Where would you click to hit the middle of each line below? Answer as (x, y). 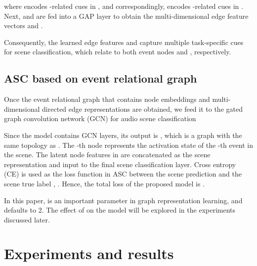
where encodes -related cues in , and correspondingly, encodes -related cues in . (124, 6)
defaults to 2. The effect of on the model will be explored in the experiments (120, 210)
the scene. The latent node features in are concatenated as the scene (107, 155)
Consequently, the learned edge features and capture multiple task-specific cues (124, 42)
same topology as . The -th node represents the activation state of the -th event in (129, 145)
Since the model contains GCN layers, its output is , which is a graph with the (123, 135)
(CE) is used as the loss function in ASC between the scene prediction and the (123, 174)
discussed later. (27, 219)
